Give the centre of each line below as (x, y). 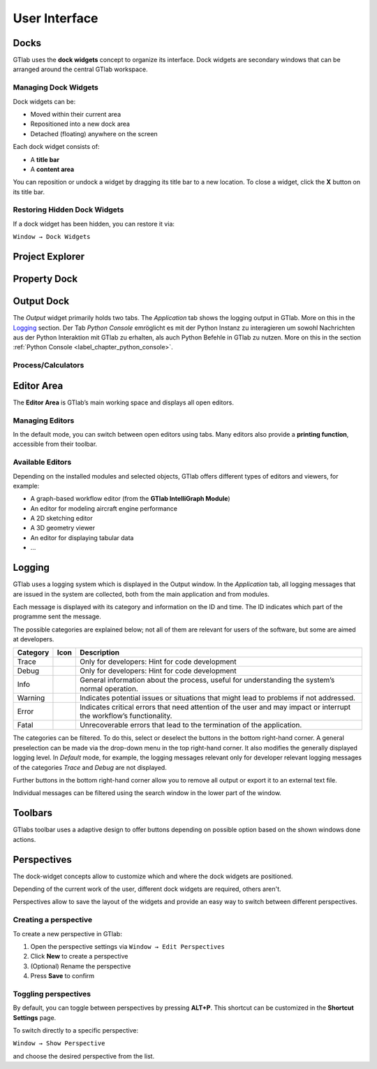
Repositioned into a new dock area (80, 124)
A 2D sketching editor (62, 518)
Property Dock (45, 279)
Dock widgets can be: (44, 101)
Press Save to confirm (62, 976)
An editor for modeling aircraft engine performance (104, 508)
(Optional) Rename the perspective (81, 966)
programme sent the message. (57, 617)
